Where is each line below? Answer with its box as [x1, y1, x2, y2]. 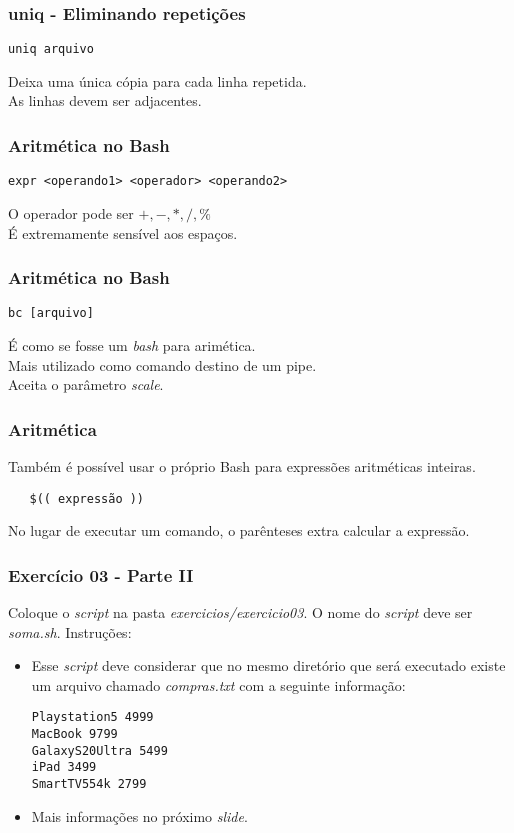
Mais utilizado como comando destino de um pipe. [8, 354, 317, 375]
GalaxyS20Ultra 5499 [31, 743, 168, 758]
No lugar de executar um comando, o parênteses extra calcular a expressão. [8, 520, 470, 541]
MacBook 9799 [31, 727, 118, 742]
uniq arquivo [8, 42, 94, 57]
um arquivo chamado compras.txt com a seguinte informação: [31, 674, 406, 695]
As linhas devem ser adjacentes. [8, 90, 202, 111]
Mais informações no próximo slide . [31, 805, 248, 826]
